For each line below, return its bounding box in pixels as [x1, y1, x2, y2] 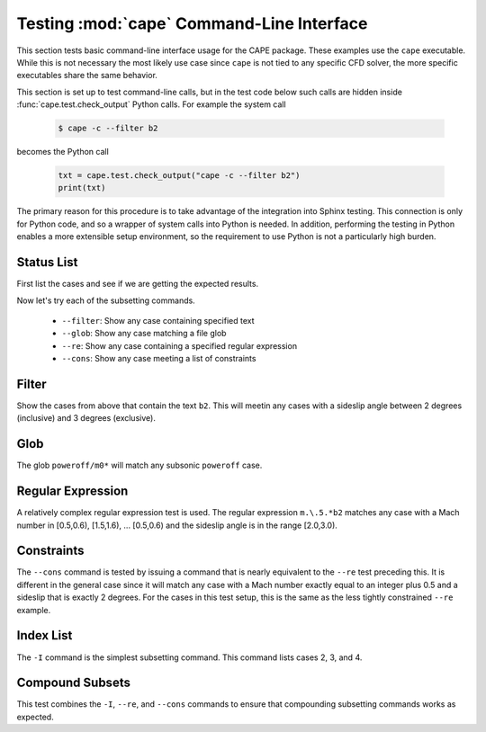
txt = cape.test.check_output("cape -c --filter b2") [58, 171, 301, 181]
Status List [16, 254, 78, 270]
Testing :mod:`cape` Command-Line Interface [16, 13, 368, 33]
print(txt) [58, 183, 106, 193]
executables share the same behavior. [16, 70, 157, 81]
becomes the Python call [16, 147, 110, 157]
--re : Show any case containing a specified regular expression [61, 340, 297, 351]
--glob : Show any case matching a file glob [61, 328, 227, 339]
